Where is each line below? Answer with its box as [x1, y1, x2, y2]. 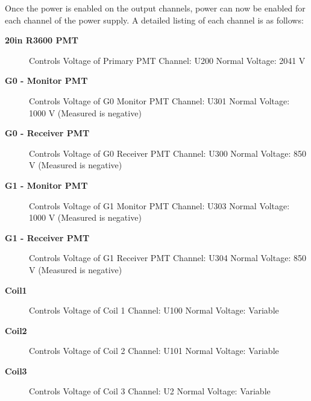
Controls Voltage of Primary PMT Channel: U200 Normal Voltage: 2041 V [29, 54, 306, 66]
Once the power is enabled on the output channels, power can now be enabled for [5, 2, 306, 14]
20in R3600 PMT [5, 34, 79, 46]
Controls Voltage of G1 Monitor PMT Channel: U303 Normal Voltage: [29, 199, 290, 212]
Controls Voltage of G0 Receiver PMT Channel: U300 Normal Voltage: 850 [29, 147, 306, 159]
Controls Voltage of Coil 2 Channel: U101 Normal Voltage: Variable [29, 344, 279, 357]
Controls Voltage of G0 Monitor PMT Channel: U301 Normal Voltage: [29, 94, 290, 107]
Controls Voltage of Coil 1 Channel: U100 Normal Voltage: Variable [29, 304, 279, 317]
